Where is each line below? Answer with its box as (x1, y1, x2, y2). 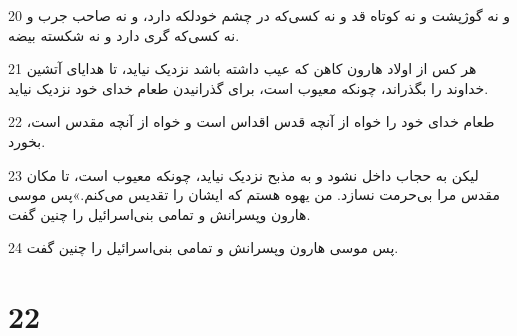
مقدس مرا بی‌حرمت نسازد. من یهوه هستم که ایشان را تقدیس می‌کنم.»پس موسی (8, 184, 500, 205)
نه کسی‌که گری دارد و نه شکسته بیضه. (8, 24, 240, 45)
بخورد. (8, 130, 46, 151)
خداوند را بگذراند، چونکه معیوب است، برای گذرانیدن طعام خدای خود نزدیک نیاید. (8, 77, 489, 98)
